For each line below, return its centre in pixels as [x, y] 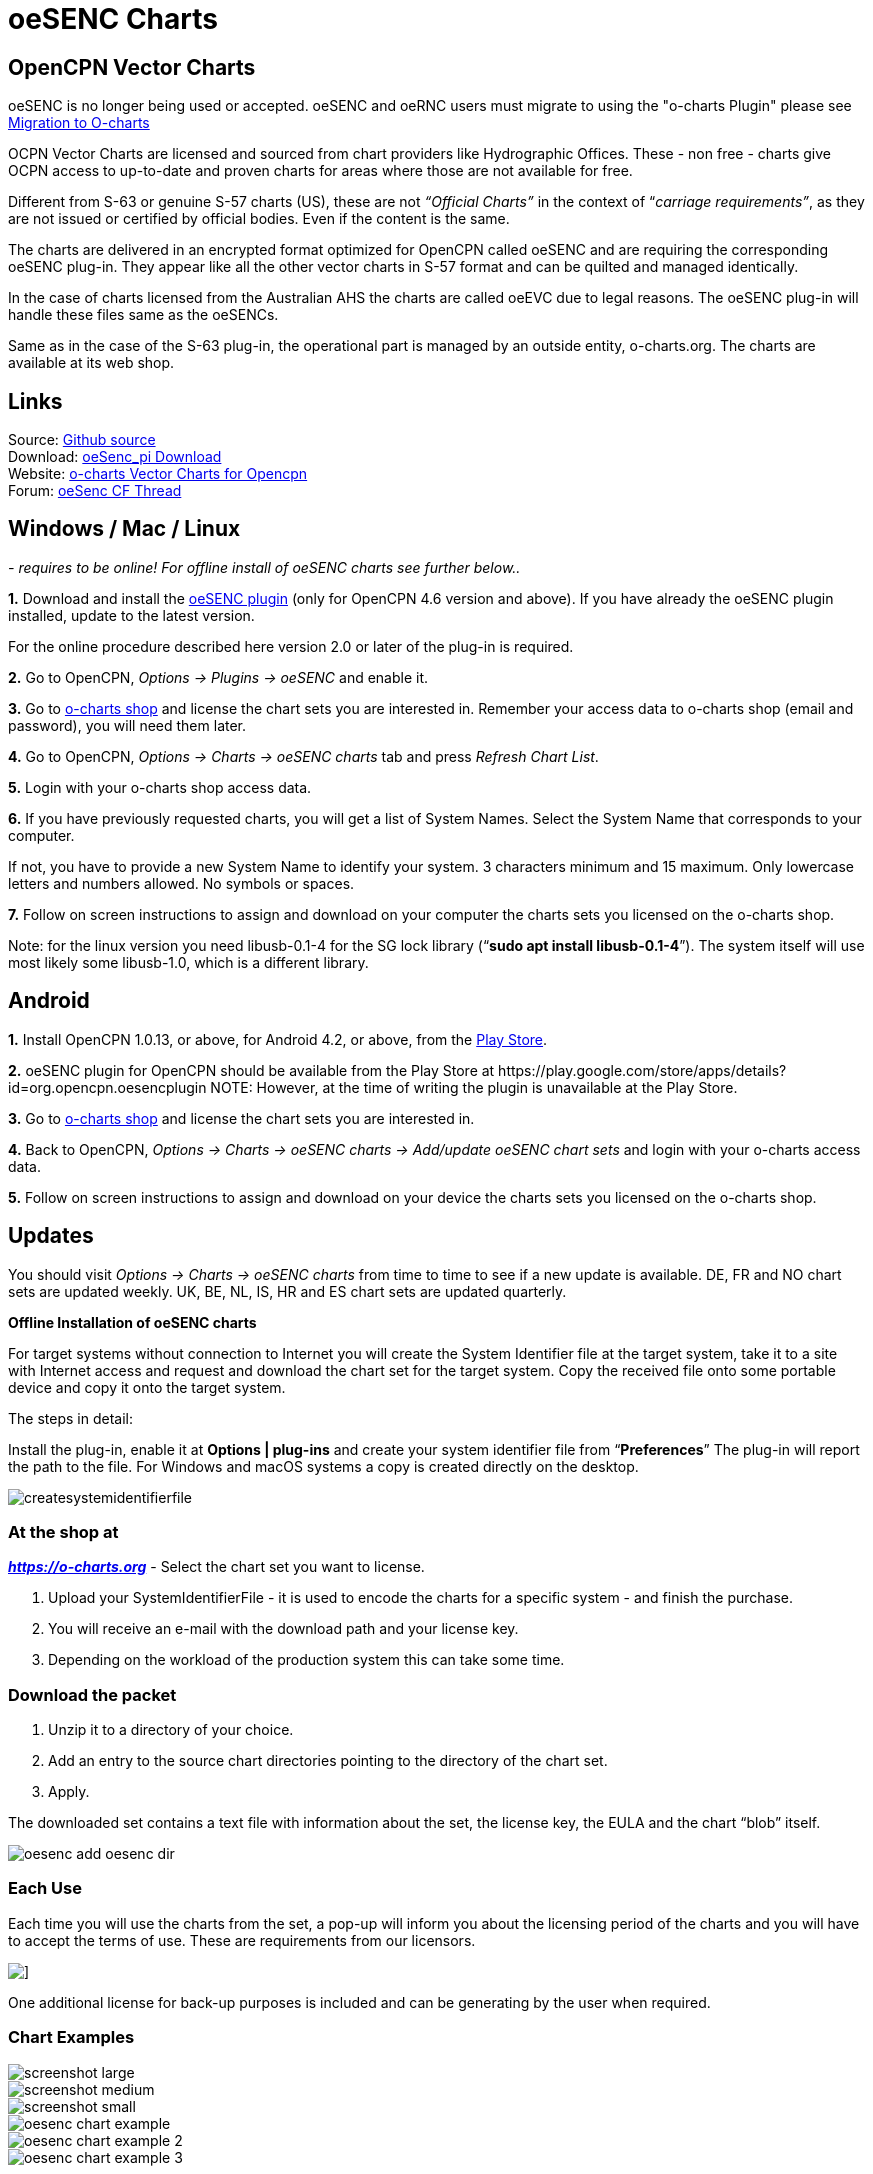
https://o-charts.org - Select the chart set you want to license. [216, 1567]
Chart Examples [71, 2037]
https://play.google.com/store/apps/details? [642, 1070]
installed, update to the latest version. [131, 615]
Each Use [45, 1888]
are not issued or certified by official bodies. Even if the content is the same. [259, 219]
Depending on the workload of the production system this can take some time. [306, 1660]
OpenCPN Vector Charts [132, 67]
